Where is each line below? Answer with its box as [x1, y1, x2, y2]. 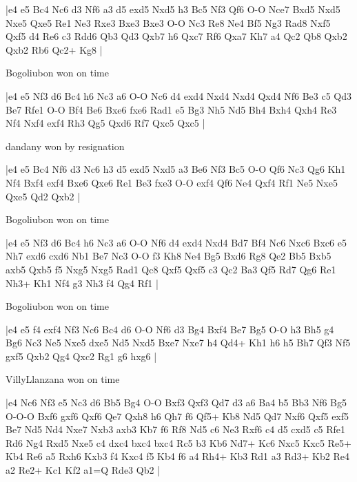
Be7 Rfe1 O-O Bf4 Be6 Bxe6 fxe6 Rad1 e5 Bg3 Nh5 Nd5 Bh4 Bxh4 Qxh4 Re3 [6, 102, 337, 116]
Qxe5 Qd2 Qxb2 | [6, 189, 81, 203]
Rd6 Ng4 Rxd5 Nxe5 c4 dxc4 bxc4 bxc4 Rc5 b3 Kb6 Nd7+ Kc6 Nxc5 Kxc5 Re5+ [6, 435, 351, 450]
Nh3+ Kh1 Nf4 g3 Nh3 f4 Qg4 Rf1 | [6, 275, 159, 290]
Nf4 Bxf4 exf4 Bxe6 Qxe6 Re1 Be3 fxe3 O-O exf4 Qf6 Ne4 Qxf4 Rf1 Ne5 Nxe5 [6, 175, 338, 189]
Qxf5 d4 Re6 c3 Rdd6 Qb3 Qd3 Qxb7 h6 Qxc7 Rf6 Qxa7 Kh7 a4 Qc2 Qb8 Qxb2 [6, 29, 347, 43]
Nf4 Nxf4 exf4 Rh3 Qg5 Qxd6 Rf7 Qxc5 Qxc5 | [6, 116, 205, 130]
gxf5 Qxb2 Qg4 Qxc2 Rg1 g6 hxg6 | [6, 348, 157, 363]
